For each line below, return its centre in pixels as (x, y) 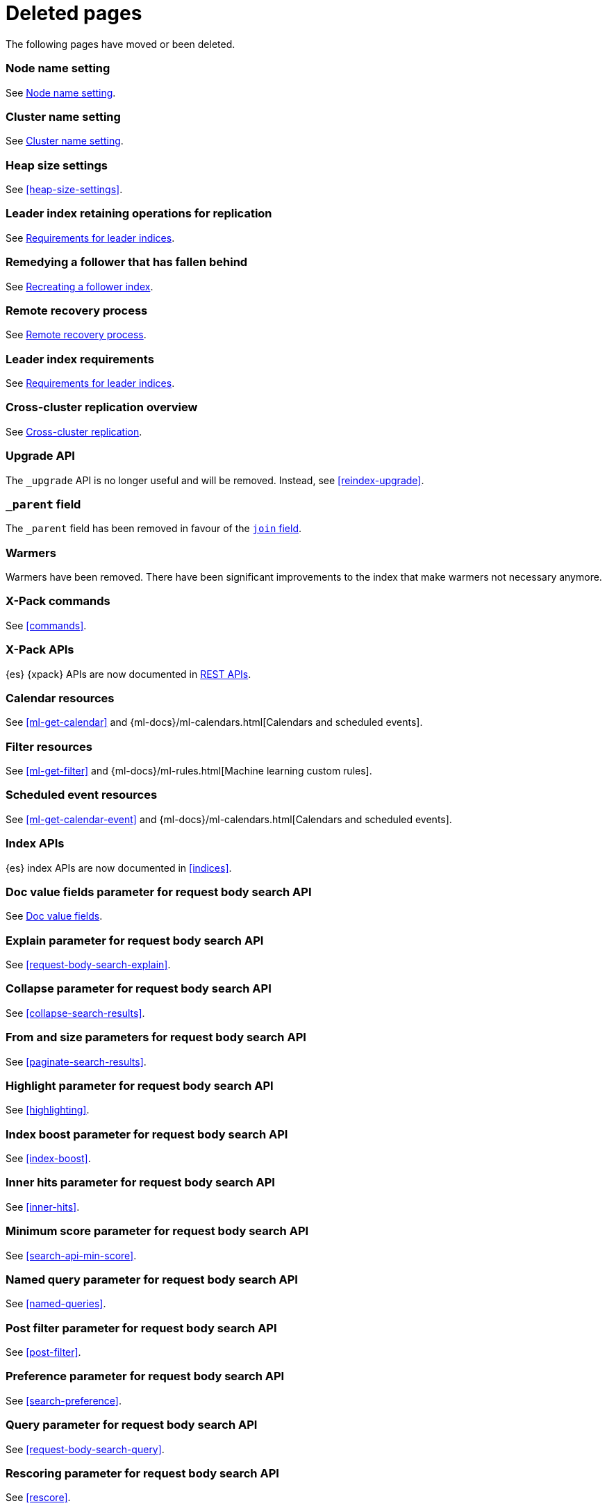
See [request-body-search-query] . (85, 1449)
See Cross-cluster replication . (74, 431)
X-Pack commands (58, 601)
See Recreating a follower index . (80, 286)
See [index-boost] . (48, 1158)
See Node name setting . (61, 92)
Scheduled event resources (82, 795)
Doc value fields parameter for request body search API (159, 892)
